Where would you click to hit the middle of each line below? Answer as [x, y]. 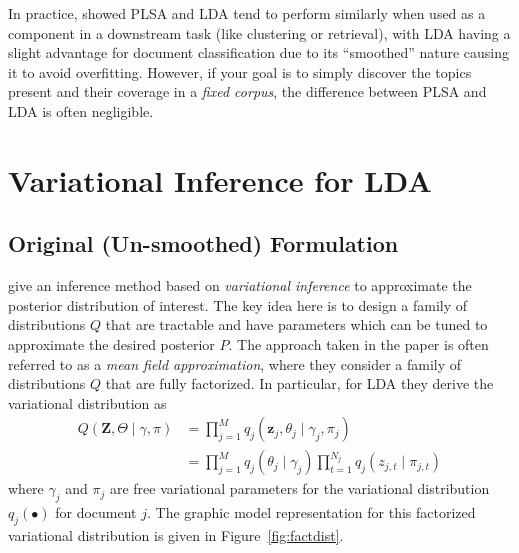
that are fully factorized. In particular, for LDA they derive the [299, 383]
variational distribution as [87, 402]
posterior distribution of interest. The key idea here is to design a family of [238, 304]
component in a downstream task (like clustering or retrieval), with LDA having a [259, 32]
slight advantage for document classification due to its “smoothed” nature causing [259, 52]
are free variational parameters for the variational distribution [299, 488]
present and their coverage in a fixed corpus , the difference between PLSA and [247, 91]
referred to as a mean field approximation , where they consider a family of [235, 363]
